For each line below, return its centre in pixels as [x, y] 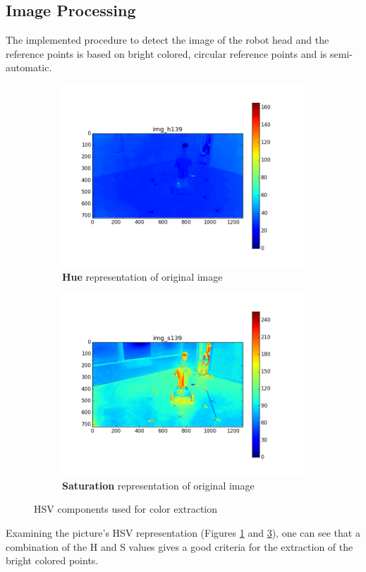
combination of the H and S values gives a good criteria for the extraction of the [179, 546]
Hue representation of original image [142, 276]
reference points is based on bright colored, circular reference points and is [166, 53]
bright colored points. [52, 560]
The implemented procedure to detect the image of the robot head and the [167, 40]
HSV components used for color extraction [126, 509]
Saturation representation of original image [158, 485]
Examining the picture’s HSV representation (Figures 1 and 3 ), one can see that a [183, 532]
